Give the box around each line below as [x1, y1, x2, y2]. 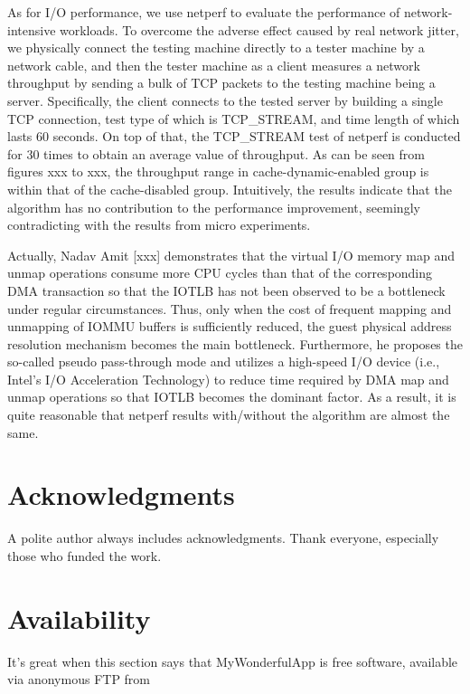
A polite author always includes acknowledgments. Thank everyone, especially [7, 528, 439, 547]
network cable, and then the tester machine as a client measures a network [7, 55, 420, 74]
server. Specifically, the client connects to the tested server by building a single [7, 90, 443, 109]
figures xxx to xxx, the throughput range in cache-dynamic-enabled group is [7, 162, 429, 181]
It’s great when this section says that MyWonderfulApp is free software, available [7, 651, 458, 670]
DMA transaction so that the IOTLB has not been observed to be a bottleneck [7, 280, 446, 299]
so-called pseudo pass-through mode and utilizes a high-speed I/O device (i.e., [7, 352, 440, 371]
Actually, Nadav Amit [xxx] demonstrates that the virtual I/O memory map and [7, 245, 455, 264]
